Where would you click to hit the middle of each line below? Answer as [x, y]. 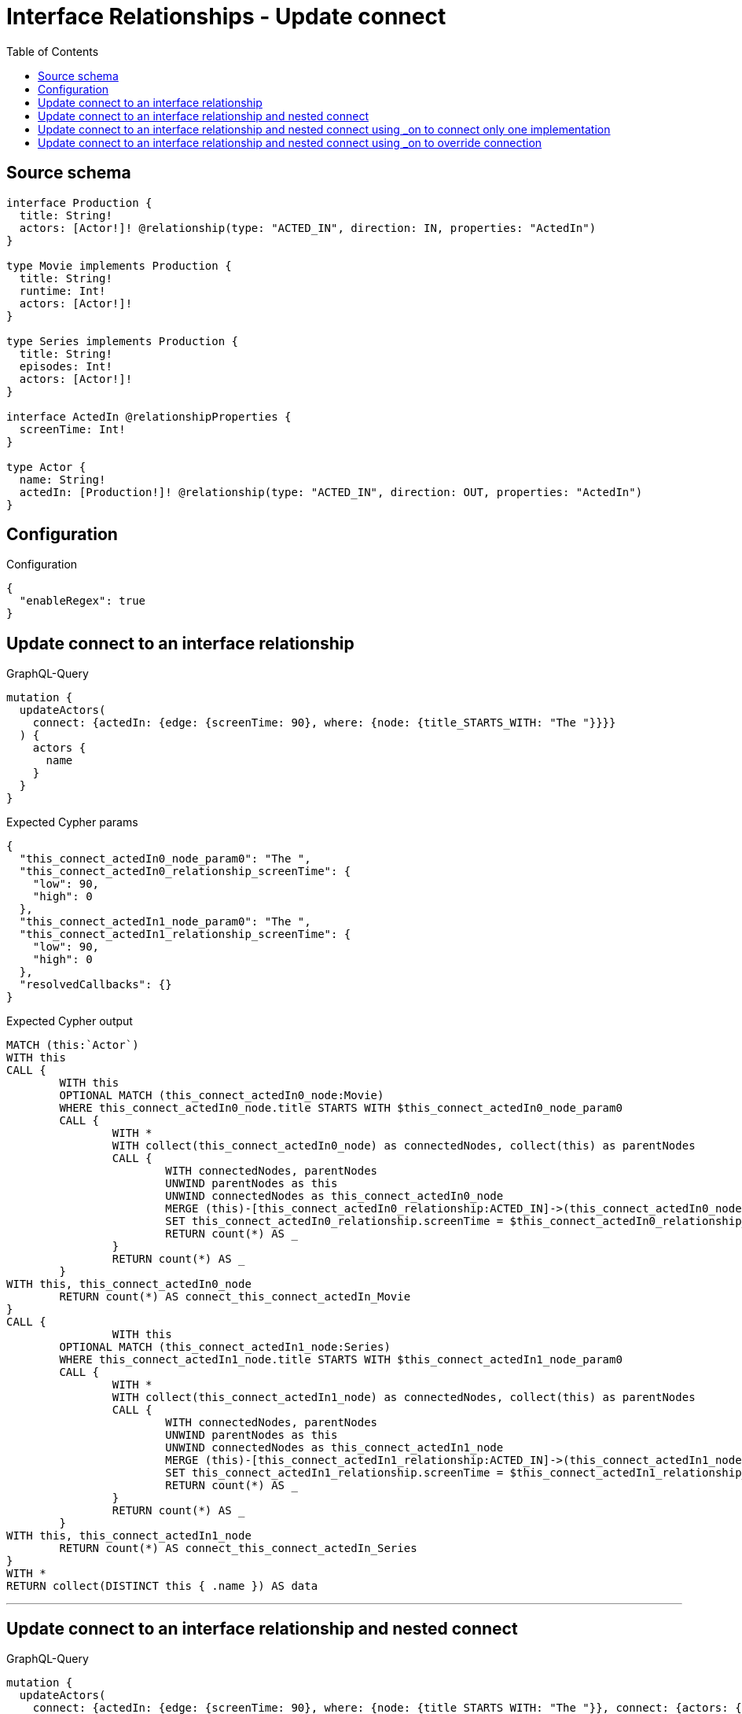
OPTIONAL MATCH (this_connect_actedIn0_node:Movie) [222, 1096]
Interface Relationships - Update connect [226, 17]
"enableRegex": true [83, 601]
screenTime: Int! [72, 429]
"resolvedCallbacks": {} [96, 985]
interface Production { [79, 202]
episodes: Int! [66, 366]
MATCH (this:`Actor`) [73, 1045]
